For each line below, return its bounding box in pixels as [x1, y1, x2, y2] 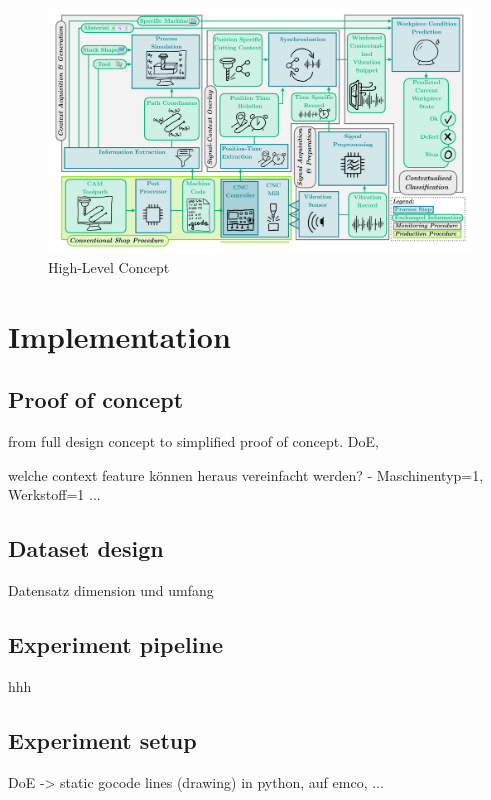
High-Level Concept [48, 257, 170, 278]
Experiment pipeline [8, 629, 223, 660]
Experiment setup [8, 725, 197, 756]
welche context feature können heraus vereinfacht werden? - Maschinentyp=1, [8, 464, 484, 485]
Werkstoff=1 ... [8, 484, 101, 505]
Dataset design [8, 533, 164, 564]
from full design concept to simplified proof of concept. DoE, [8, 431, 379, 452]
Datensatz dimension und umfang [8, 580, 214, 601]
